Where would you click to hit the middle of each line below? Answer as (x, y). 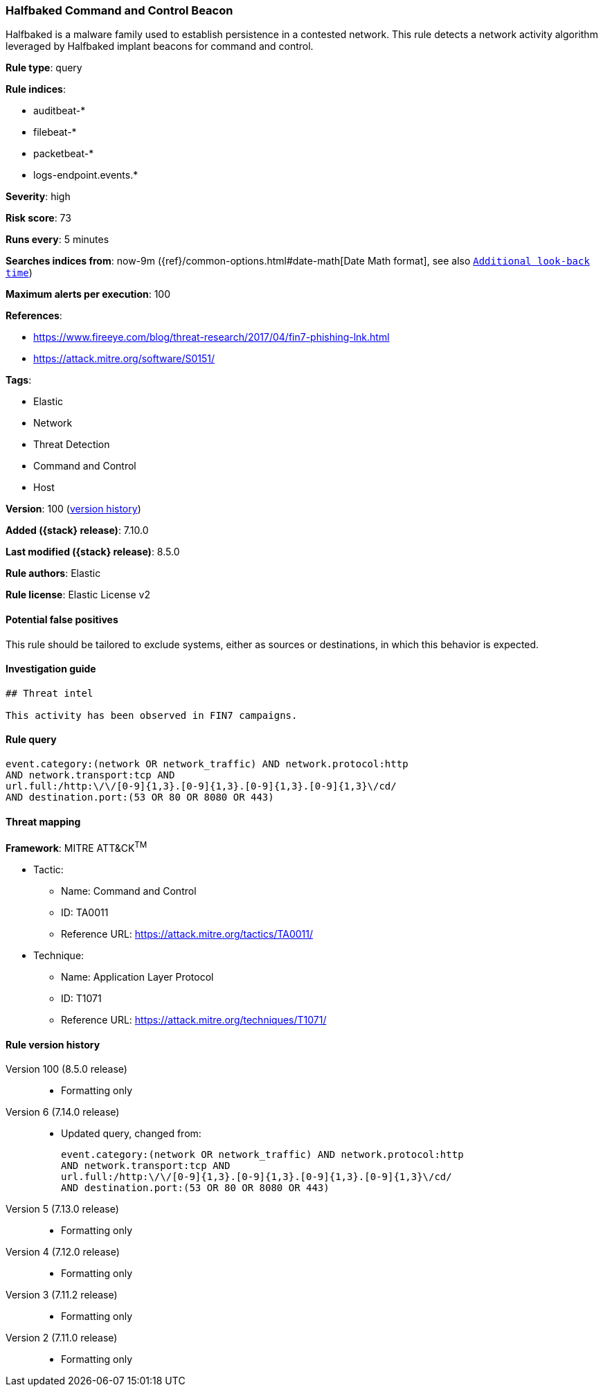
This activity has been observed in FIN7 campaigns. (152, 715)
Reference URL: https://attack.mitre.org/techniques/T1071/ (194, 1019)
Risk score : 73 (38, 218)
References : (34, 316)
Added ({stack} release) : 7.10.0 (77, 530)
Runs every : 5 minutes (57, 240)
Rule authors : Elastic (53, 573)
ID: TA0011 (85, 912)
